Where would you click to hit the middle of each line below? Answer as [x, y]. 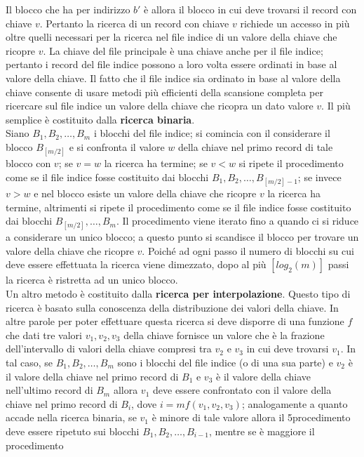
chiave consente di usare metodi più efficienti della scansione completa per [164, 92]
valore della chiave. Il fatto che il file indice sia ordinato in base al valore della [173, 78]
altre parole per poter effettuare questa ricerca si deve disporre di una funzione [175, 321]
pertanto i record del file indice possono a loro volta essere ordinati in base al [171, 64]
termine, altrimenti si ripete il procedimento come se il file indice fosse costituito [178, 207]
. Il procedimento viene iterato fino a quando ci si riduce [237, 221]
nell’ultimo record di [49, 390]
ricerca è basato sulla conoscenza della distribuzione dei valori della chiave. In [172, 307]
